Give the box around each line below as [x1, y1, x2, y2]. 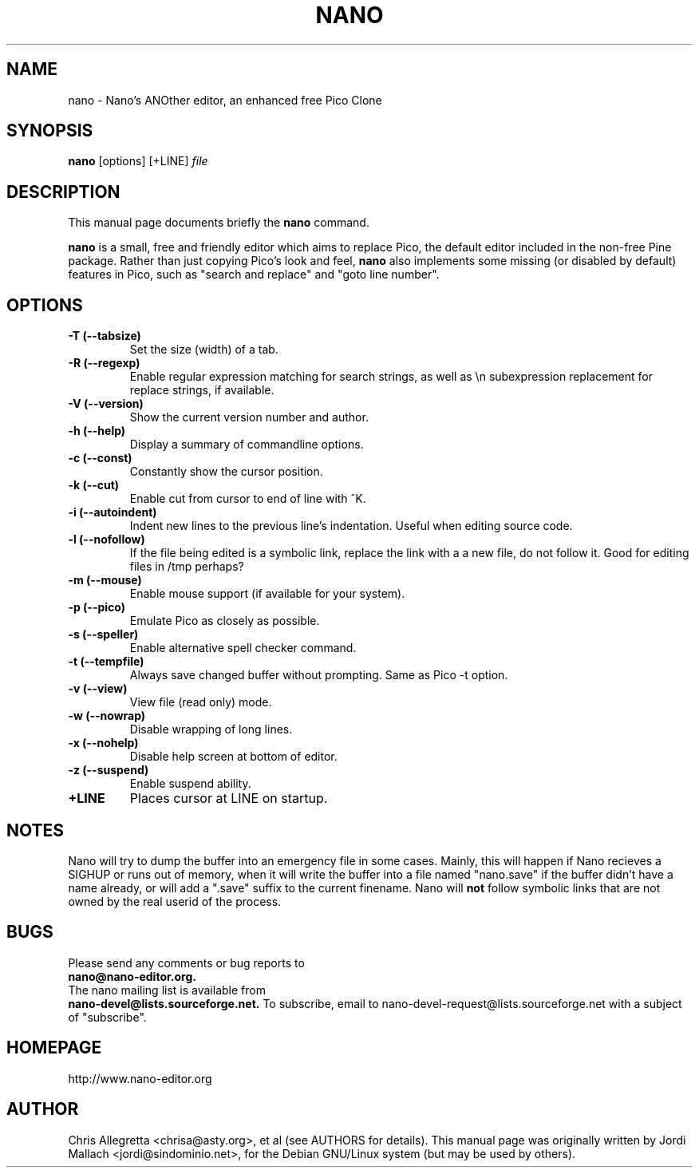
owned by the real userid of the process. [68, 894, 282, 908]
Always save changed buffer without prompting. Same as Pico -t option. [129, 668, 508, 682]
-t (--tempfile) [68, 654, 144, 669]
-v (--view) [68, 682, 128, 696]
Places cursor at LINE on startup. [129, 790, 328, 807]
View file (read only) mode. [129, 695, 272, 710]
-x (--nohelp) [68, 736, 139, 750]
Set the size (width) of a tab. [129, 342, 278, 357]
